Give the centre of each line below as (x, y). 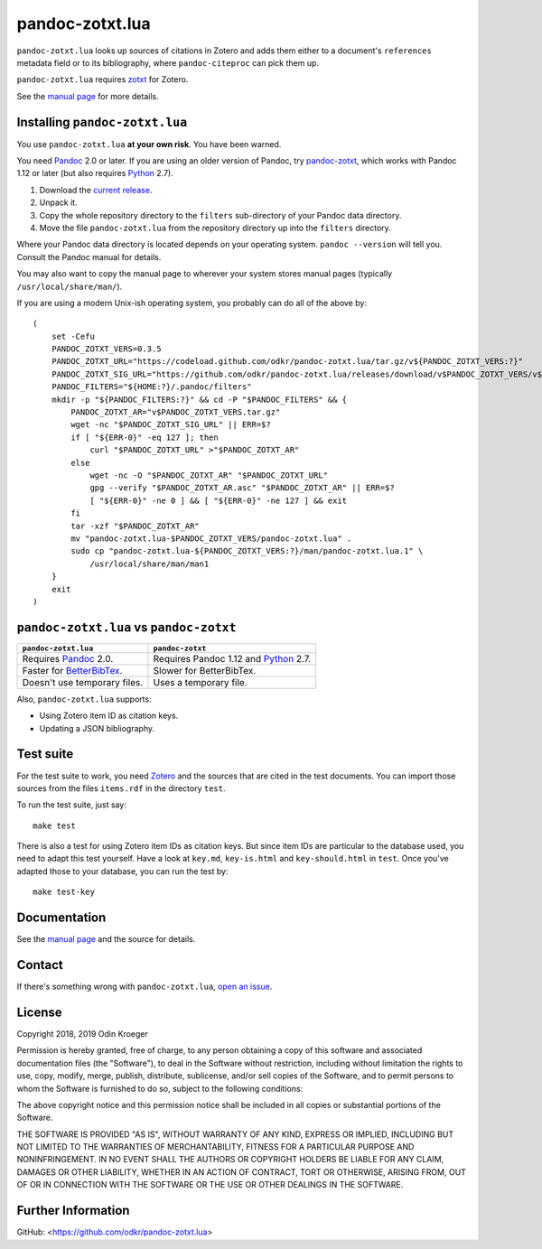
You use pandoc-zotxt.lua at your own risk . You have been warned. (149, 144)
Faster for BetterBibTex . (72, 670)
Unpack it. (58, 202)
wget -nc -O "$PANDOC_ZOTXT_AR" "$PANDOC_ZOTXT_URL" (209, 475)
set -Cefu (73, 336)
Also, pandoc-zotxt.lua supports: (84, 699)
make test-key (64, 892)
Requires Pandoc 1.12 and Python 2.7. (232, 658)
